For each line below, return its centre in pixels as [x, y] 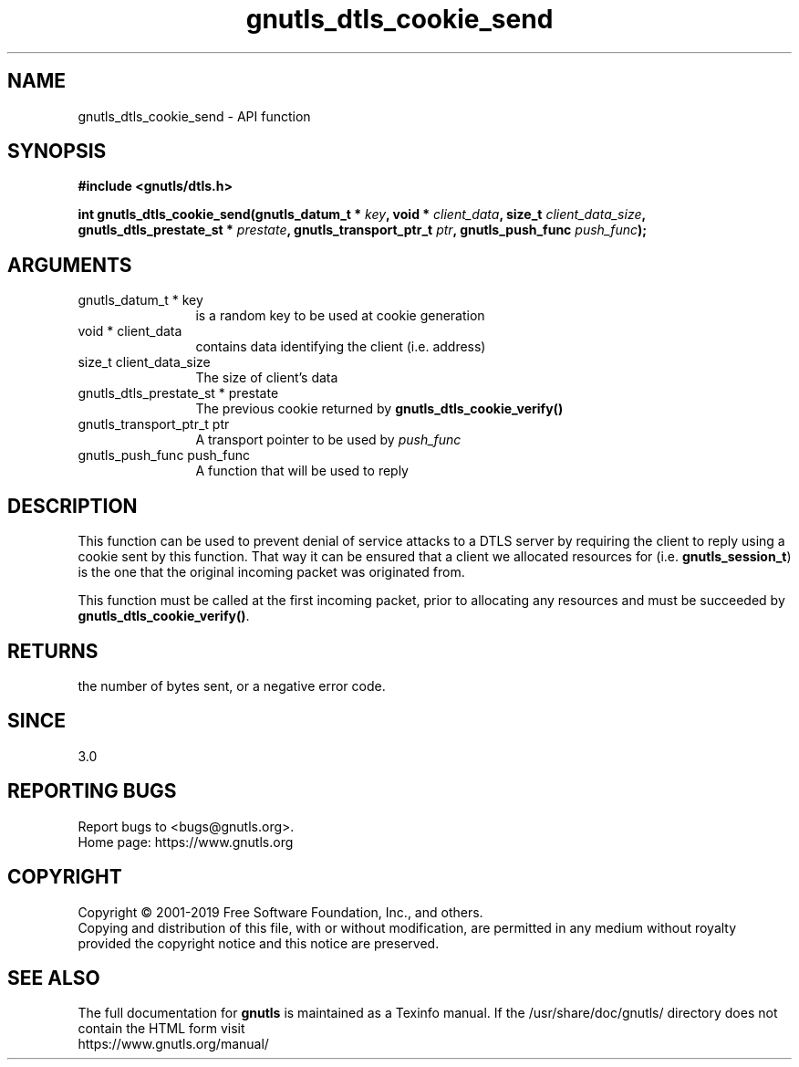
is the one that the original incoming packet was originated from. [271, 572]
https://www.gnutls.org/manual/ [173, 1044]
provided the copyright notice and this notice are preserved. [259, 943]
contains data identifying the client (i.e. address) [341, 347]
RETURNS [53, 651]
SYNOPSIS [57, 152]
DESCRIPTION [73, 506]
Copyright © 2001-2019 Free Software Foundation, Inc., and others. [280, 912]
